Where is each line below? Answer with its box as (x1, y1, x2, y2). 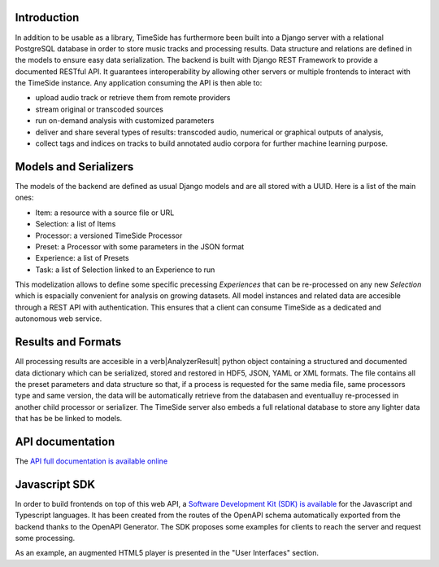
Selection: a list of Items (35, 219, 116, 229)
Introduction (15, 11, 80, 24)
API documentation (15, 434, 115, 448)
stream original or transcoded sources (35, 104, 164, 114)
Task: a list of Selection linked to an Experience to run (35, 265, 215, 275)
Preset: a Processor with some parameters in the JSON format (35, 241, 245, 252)
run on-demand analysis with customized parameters (35, 116, 215, 125)
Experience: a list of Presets (35, 253, 129, 263)
